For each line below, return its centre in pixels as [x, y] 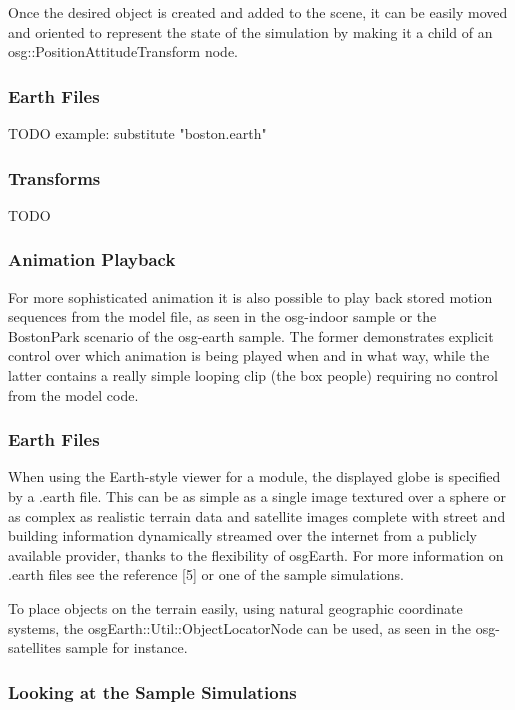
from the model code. [73, 394]
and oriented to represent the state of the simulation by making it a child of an [250, 31]
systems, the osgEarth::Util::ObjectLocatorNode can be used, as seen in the [239, 627]
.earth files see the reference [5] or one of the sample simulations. [206, 574]
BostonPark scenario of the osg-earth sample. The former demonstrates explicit [251, 335]
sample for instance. [126, 647]
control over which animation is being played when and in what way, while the [249, 355]
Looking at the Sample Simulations [152, 691]
